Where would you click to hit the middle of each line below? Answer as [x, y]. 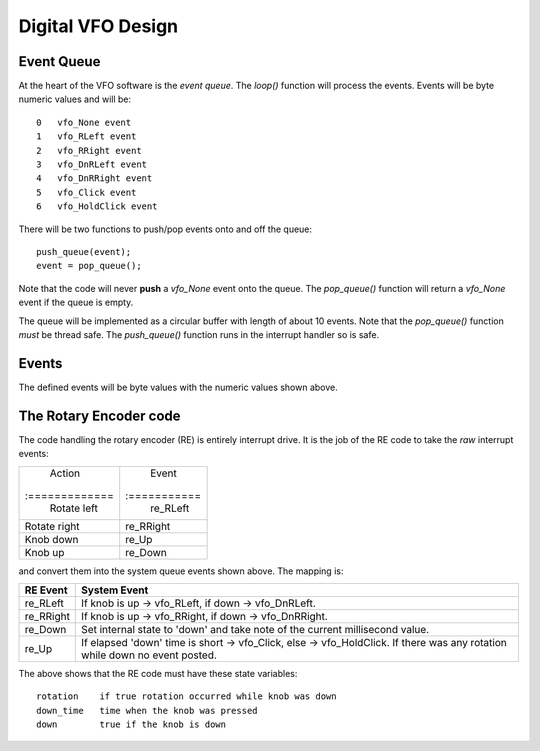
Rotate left [74, 508]
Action [65, 473]
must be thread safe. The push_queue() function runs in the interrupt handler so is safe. [199, 334]
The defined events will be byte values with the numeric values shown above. [178, 387]
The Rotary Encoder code [99, 415]
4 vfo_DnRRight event [94, 178]
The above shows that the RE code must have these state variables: [158, 673]
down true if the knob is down [131, 724]
